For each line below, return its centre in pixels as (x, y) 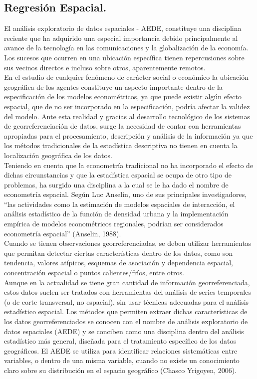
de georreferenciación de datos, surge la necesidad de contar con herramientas (123, 126)
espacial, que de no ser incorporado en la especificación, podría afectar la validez (127, 106)
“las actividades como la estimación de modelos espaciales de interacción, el (120, 204)
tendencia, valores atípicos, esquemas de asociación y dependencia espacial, (119, 263)
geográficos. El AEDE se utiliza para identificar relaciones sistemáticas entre (121, 350)
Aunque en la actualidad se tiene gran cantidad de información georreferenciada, (127, 282)
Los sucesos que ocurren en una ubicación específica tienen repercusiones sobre (124, 57)
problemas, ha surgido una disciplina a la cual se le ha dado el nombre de (116, 184)
